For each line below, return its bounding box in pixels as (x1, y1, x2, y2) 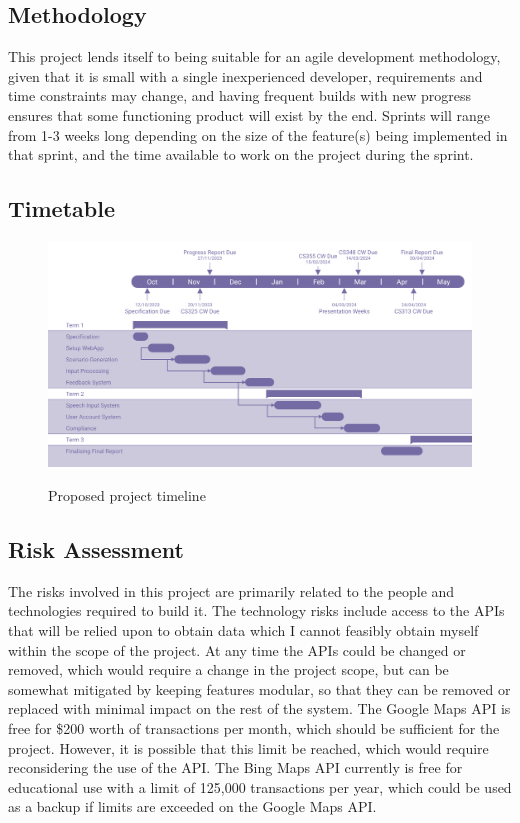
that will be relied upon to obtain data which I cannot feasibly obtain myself (8, 620, 479, 641)
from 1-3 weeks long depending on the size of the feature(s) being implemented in (8, 124, 508, 145)
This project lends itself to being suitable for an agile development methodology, (8, 46, 501, 67)
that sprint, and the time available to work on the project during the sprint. (8, 144, 474, 165)
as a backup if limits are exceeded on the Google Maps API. (8, 796, 377, 817)
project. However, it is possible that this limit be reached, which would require (8, 737, 489, 758)
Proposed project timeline (48, 485, 206, 506)
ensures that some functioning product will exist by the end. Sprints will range (8, 104, 491, 125)
